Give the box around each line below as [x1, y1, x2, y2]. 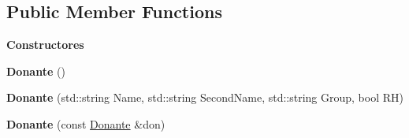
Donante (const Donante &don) [6, 115, 165, 132]
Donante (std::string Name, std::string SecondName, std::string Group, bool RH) [6, 89, 403, 106]
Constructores [6, 36, 84, 53]
